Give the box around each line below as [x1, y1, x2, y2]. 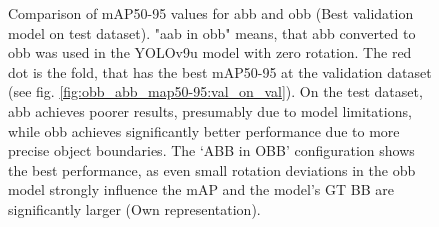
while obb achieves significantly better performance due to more [8, 120, 400, 141]
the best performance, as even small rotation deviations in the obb [8, 159, 416, 180]
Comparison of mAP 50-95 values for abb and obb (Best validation [8, 3, 414, 23]
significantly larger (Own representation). [8, 198, 261, 219]
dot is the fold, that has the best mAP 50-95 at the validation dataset [8, 61, 432, 82]
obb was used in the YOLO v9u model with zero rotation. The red [8, 42, 412, 63]
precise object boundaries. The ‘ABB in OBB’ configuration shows [8, 140, 415, 161]
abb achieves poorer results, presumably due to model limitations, [8, 100, 412, 121]
